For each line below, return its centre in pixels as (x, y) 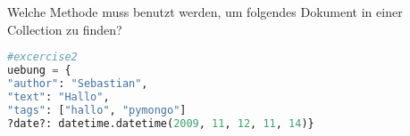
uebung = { (39, 71)
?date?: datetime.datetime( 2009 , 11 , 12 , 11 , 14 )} (161, 123)
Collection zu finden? (65, 29)
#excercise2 (42, 57)
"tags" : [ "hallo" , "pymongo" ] (97, 110)
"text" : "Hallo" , (59, 96)
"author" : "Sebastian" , (78, 83)
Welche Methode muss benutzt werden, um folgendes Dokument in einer (205, 12)
